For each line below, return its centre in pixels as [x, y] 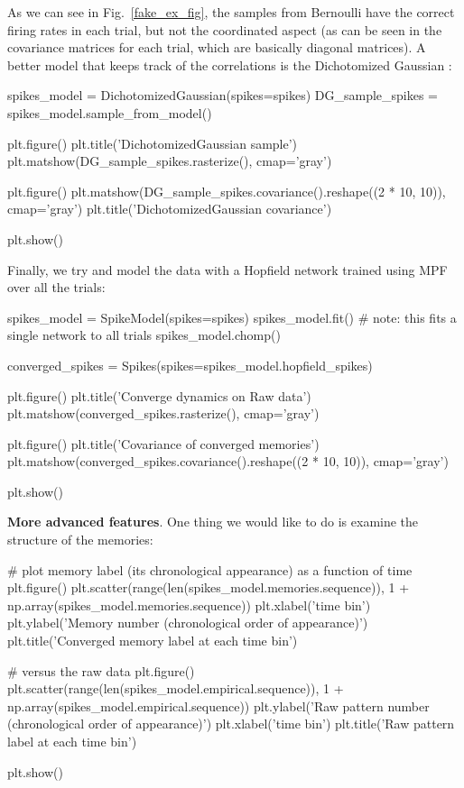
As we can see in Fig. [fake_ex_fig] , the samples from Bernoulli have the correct [231, 12]
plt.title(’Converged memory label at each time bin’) [153, 641]
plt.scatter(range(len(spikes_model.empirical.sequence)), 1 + [176, 688]
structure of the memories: [80, 540]
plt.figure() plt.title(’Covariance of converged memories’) [163, 443]
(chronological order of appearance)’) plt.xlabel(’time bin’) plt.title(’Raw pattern [231, 724]
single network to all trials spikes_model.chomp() [144, 335]
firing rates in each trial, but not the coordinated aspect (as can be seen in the [225, 29]
